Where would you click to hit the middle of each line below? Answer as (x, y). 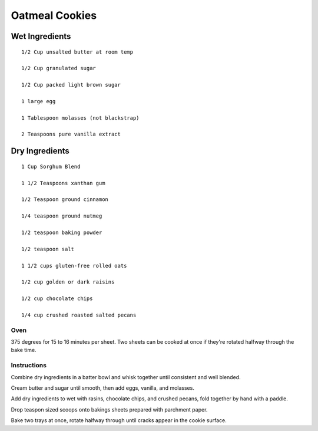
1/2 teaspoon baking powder (62, 233)
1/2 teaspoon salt (48, 249)
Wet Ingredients (41, 36)
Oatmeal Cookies (54, 15)
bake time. (24, 350)
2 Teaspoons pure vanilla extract (71, 134)
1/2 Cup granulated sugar (59, 68)
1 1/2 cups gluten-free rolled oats (74, 266)
